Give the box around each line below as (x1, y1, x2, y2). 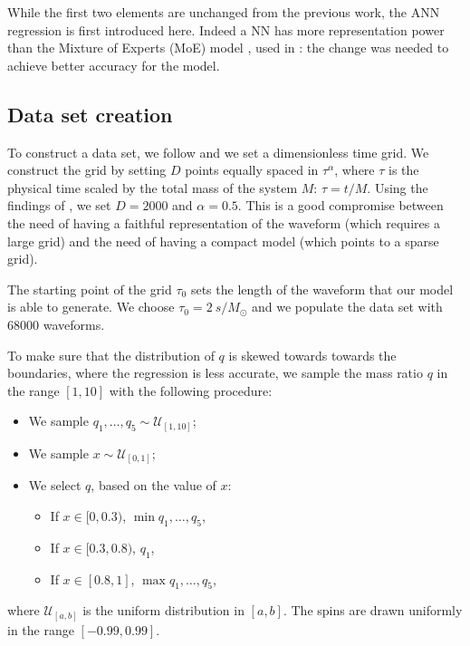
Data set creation (7, 100, 173, 128)
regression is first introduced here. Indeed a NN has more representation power (7, 20, 445, 39)
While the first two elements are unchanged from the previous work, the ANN (7, 3, 440, 21)
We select (28, 476, 82, 495)
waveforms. (43, 314, 105, 333)
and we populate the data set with (251, 297, 443, 316)
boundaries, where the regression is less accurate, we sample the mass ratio (7, 363, 423, 382)
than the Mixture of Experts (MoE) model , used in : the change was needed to (7, 38, 449, 57)
